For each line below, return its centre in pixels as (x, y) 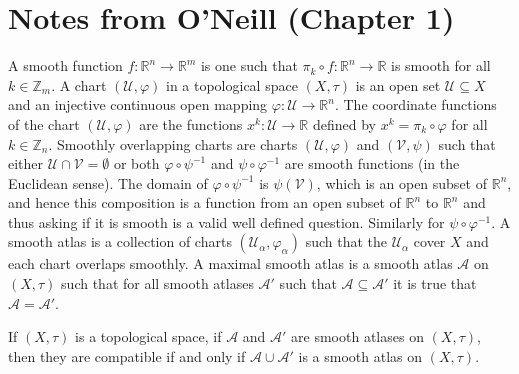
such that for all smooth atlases (157, 283)
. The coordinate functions (415, 104)
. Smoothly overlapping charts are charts (173, 143)
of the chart (44, 123)
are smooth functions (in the (372, 163)
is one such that (249, 65)
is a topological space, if (148, 336)
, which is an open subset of (401, 182)
